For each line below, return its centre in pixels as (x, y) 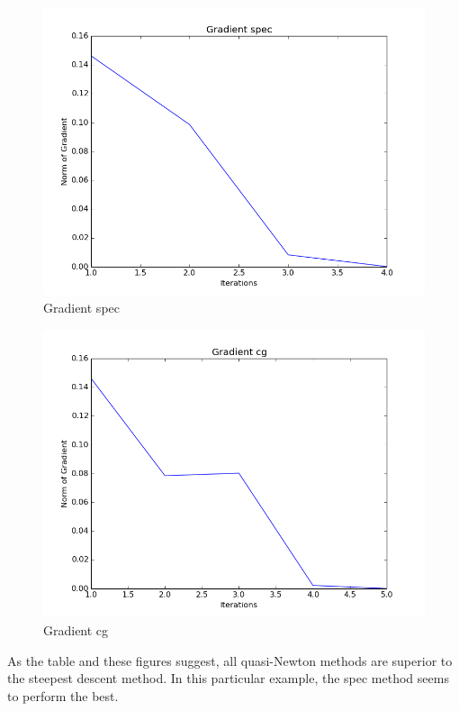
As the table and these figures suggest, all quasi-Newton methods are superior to (230, 660)
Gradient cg (76, 629)
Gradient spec (81, 308)
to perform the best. (63, 695)
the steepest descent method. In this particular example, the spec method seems (228, 678)
